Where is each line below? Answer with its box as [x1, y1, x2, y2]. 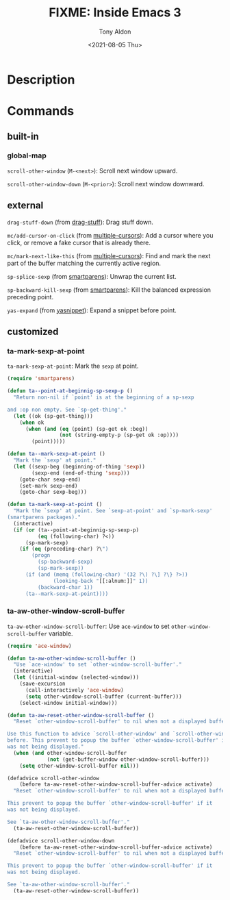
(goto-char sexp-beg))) [19, 488, 88, 496]
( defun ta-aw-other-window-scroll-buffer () [7, 655, 136, 662]
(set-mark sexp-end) [19, 482, 78, 489]
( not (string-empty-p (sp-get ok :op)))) [59, 432, 179, 439]
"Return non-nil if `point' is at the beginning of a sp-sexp [13, 394, 194, 401]
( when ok [19, 419, 44, 426]
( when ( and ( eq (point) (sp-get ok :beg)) [25, 425, 149, 432]
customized [7, 326, 59, 338]
